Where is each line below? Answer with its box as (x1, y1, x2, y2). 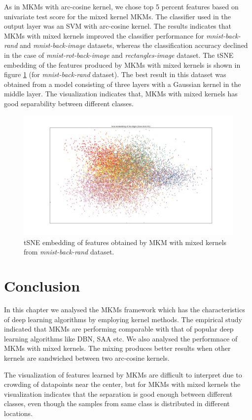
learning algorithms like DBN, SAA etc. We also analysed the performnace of (4, 333, 238, 343)
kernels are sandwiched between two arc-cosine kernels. (4, 353, 170, 363)
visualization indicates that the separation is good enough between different (4, 388, 233, 399)
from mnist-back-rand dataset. (24, 247, 114, 257)
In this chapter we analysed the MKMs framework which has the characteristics (4, 304, 245, 315)
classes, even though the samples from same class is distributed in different (4, 398, 230, 409)
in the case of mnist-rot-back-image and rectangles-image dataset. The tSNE (4, 49, 234, 60)
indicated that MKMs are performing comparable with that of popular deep (4, 324, 234, 334)
